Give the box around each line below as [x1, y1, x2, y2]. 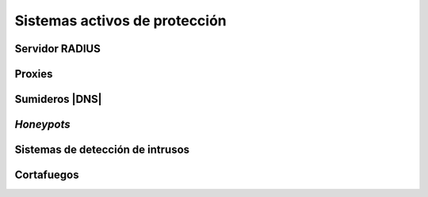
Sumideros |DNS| [14, 93, 102, 106]
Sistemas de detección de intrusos [14, 143, 190, 157]
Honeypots [14, 118, 71, 131]
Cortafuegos [14, 169, 79, 182]
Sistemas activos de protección [14, 12, 227, 29]
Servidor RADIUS [14, 42, 101, 55]
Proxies [14, 67, 53, 81]
